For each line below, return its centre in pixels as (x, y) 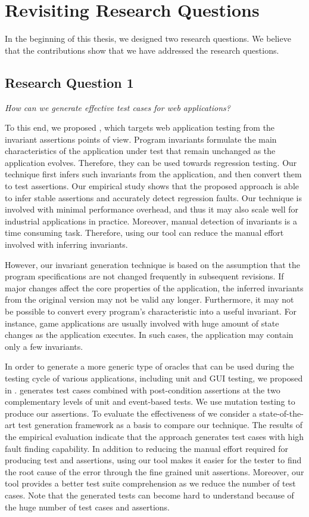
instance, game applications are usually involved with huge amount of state (142, 323)
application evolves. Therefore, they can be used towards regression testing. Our (151, 162)
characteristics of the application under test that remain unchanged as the (140, 151)
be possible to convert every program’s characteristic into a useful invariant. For (151, 311)
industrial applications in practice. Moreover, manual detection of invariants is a (151, 221)
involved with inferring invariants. (66, 244)
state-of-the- (281, 413)
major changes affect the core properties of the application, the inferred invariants (154, 287)
